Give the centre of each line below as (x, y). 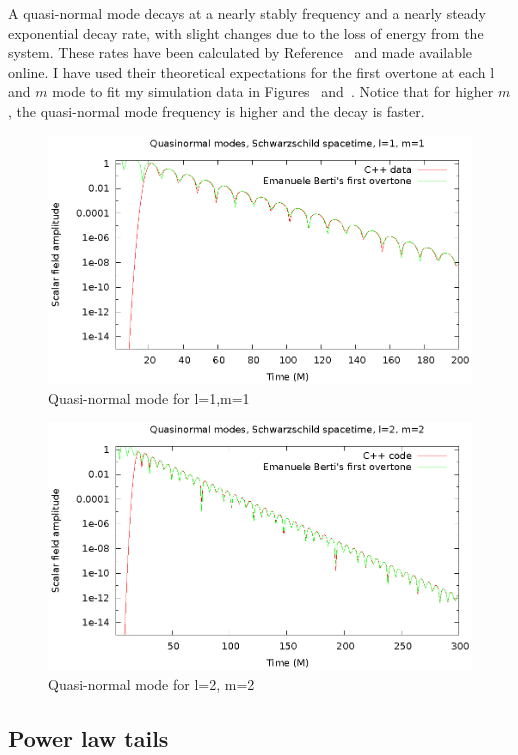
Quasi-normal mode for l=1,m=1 (149, 397)
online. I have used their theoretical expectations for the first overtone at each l (251, 71)
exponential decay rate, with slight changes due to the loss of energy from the (246, 32)
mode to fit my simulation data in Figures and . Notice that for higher (273, 91)
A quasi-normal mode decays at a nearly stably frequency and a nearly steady (247, 13)
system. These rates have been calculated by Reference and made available (240, 52)
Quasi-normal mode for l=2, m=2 (151, 684)
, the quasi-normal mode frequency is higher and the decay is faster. (216, 110)
